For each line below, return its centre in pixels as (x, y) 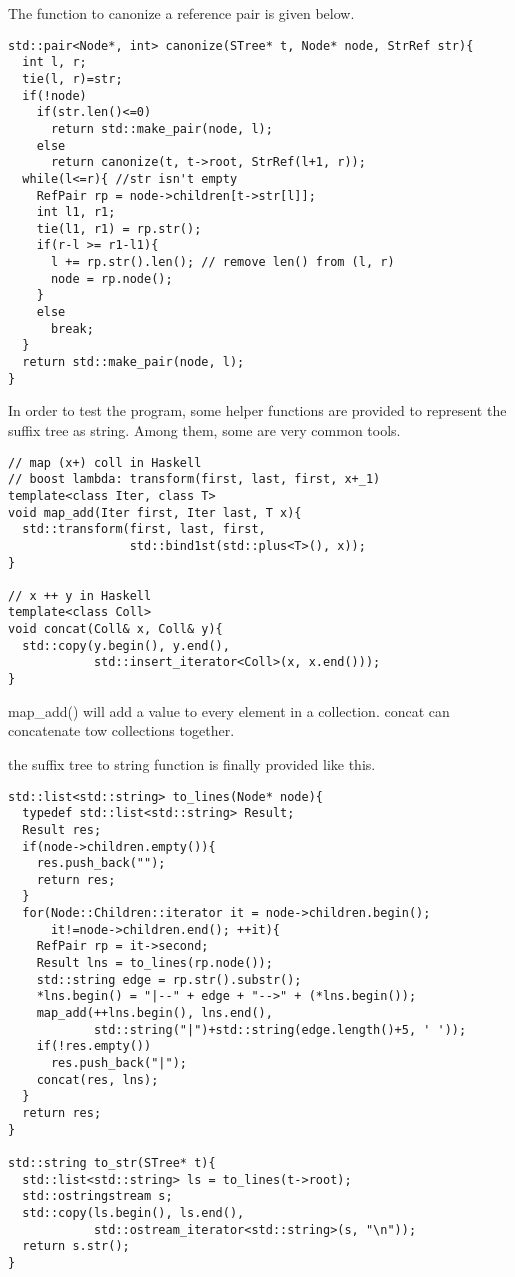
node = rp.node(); (111, 278)
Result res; (62, 829)
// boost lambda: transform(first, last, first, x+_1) (194, 479)
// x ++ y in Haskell (80, 595)
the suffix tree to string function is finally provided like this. (192, 763)
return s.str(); (76, 1246)
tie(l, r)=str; (72, 78)
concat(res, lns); (97, 1079)
